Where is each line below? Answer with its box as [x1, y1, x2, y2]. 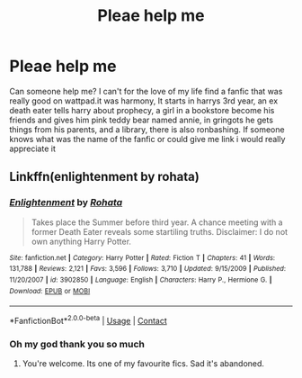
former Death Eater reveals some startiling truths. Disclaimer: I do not [31, 226, 289, 237]
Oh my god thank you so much [9, 337, 146, 350]
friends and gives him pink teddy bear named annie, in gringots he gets [9, 114, 274, 125]
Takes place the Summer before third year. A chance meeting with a [31, 217, 283, 228]
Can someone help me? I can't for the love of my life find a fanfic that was [9, 85, 283, 96]
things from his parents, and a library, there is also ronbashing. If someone [9, 123, 285, 135]
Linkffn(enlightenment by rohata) [9, 169, 200, 184]
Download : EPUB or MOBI [9, 286, 91, 295]
